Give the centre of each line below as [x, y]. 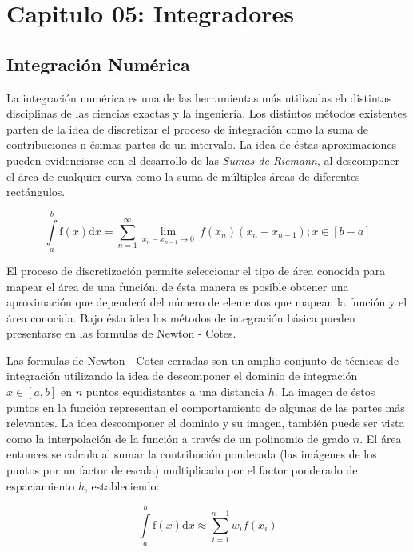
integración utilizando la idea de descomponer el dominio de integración [182, 376]
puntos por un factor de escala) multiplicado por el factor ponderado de [182, 470]
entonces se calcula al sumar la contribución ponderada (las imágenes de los [192, 454]
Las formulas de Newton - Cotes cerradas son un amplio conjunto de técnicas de [203, 360]
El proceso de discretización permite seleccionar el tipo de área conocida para [196, 270]
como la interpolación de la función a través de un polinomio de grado [178, 438]
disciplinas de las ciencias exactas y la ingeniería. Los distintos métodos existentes [207, 113]
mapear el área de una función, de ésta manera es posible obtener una [178, 286]
